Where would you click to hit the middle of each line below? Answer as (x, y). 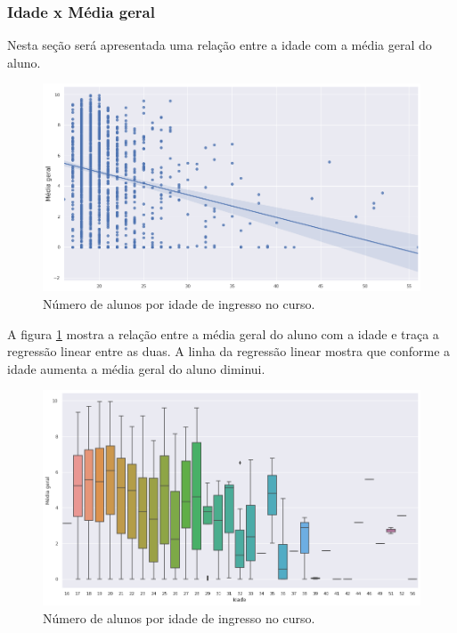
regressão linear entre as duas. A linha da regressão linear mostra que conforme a (229, 351)
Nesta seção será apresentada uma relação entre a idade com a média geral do (220, 45)
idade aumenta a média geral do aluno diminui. (136, 368)
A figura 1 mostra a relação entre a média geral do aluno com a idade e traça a (223, 333)
